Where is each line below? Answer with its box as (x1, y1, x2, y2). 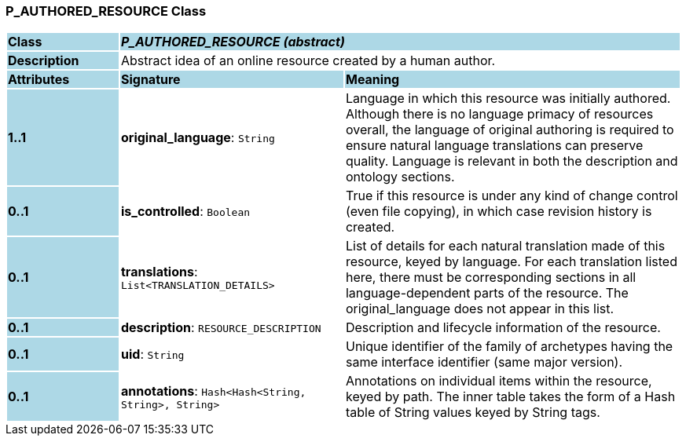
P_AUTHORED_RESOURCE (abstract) (120, 34, 345, 50)
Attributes (8, 71, 70, 88)
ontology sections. (345, 169, 455, 185)
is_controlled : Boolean (120, 203, 251, 220)
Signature (120, 71, 181, 88)
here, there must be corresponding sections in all (345, 269, 636, 286)
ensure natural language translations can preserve (345, 137, 644, 154)
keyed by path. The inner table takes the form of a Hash (345, 389, 676, 405)
